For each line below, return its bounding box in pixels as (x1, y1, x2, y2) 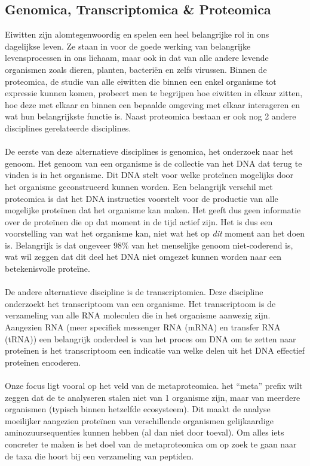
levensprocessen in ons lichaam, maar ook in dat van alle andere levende (5, 51, 269, 64)
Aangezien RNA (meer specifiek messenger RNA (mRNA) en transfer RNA (5, 321, 281, 333)
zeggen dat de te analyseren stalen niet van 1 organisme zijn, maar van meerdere (5, 391, 300, 403)
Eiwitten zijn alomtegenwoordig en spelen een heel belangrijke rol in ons (5, 28, 269, 41)
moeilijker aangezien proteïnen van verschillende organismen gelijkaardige (5, 414, 274, 427)
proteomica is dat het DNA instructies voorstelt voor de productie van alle (5, 192, 278, 204)
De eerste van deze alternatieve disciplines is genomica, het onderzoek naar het (5, 145, 293, 158)
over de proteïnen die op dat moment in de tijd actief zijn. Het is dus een (5, 215, 273, 228)
